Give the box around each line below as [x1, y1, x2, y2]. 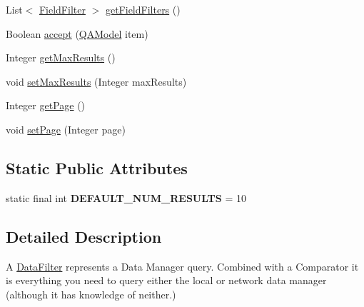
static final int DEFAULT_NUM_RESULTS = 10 [6, 190, 246, 205]
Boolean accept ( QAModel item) [6, 26, 148, 41]
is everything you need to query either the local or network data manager [6, 273, 327, 288]
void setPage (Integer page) [6, 121, 126, 136]
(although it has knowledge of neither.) [6, 286, 176, 301]
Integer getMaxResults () [6, 50, 116, 65]
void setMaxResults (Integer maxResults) [6, 74, 187, 89]
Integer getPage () [6, 98, 86, 113]
